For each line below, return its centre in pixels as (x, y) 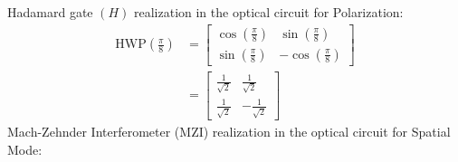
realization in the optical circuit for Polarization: (268, 12)
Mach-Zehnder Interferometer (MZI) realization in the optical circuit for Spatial (229, 132)
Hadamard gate (50, 12)
